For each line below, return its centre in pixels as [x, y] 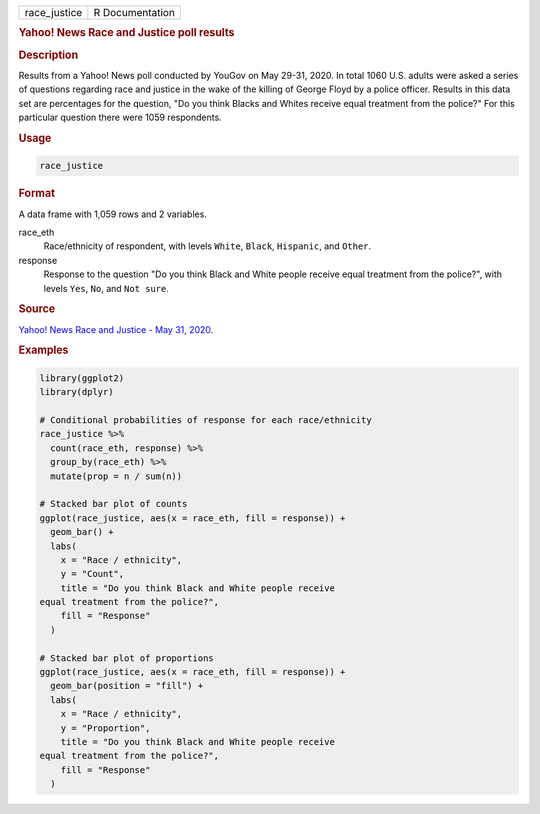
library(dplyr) [76, 392]
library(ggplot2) [82, 378]
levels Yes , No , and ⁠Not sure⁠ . [106, 288]
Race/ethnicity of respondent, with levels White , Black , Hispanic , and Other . [207, 246]
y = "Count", [92, 574]
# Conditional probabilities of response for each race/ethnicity [205, 420]
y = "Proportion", [105, 728]
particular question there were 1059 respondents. [120, 117]
